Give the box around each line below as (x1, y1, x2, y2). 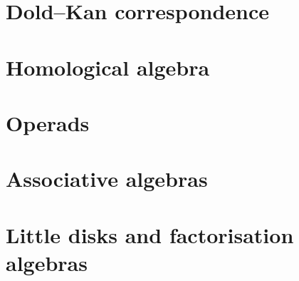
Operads (6, 108, 90, 137)
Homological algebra (6, 52, 210, 81)
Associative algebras (6, 164, 208, 193)
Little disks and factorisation (6, 220, 294, 249)
